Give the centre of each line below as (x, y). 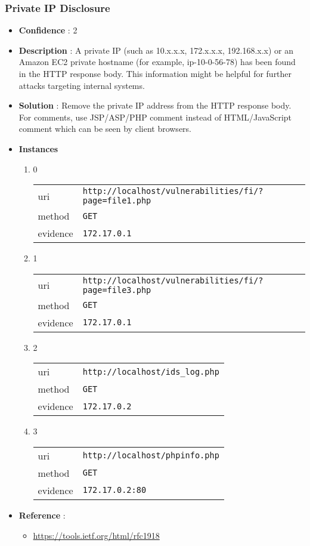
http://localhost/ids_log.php (151, 371)
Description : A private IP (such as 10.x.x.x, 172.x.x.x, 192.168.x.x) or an (156, 50)
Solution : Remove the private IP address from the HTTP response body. (155, 105)
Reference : (42, 515)
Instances (38, 148)
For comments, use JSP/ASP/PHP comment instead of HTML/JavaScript (155, 117)
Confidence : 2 (48, 30)
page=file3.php (117, 290)
